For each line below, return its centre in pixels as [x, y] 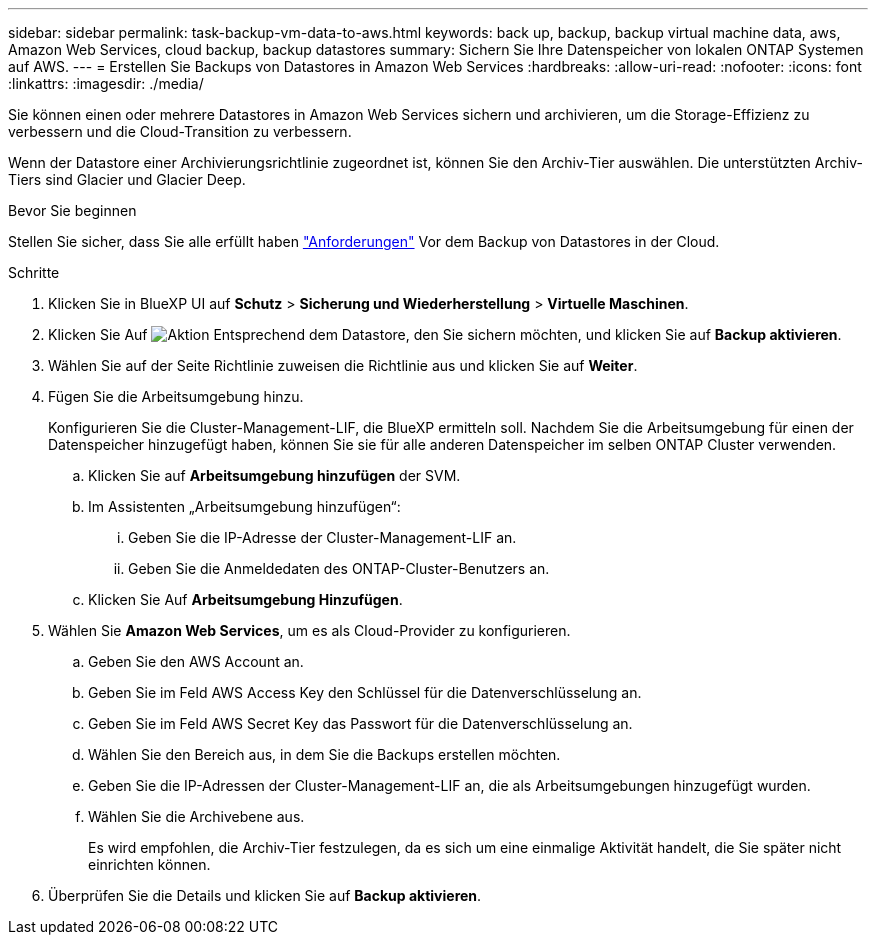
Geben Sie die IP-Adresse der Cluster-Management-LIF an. [322, 537]
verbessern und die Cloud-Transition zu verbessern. [180, 131]
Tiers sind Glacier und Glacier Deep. [127, 179]
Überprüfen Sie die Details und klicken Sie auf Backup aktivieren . [265, 895]
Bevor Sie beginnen [72, 210]
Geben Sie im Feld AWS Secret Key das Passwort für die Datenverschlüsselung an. [360, 723]
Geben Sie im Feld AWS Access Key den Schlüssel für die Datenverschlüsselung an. [365, 692]
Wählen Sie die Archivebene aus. [196, 816]
